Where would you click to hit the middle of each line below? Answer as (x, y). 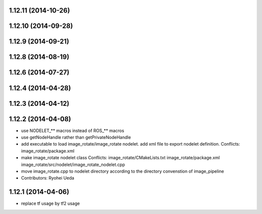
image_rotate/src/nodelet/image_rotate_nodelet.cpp (73, 165)
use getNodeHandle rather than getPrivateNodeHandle (76, 137)
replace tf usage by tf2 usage (50, 203)
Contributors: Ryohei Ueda (48, 178)
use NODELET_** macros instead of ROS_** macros (73, 131)
